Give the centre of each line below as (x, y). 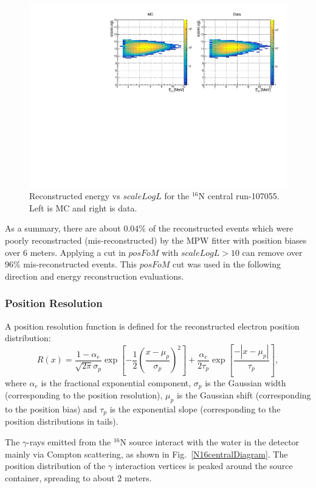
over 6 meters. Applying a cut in (65, 252)
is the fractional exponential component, (116, 382)
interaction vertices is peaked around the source (204, 466)
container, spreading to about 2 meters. (78, 477)
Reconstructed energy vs (75, 196)
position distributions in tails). (62, 421)
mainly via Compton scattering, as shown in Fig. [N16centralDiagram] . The (146, 454)
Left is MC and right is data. (83, 207)
